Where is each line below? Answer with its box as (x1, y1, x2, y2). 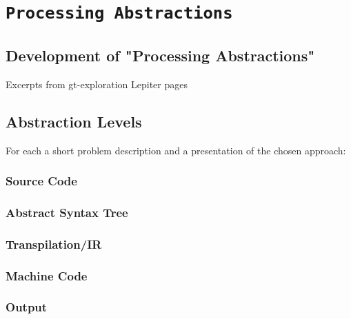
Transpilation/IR (6, 235, 102, 252)
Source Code (6, 172, 77, 189)
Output (6, 298, 48, 316)
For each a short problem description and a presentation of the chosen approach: (6, 143, 346, 157)
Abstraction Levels (6, 110, 142, 132)
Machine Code (6, 267, 88, 284)
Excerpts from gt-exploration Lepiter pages (6, 76, 188, 91)
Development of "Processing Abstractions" (6, 44, 315, 65)
